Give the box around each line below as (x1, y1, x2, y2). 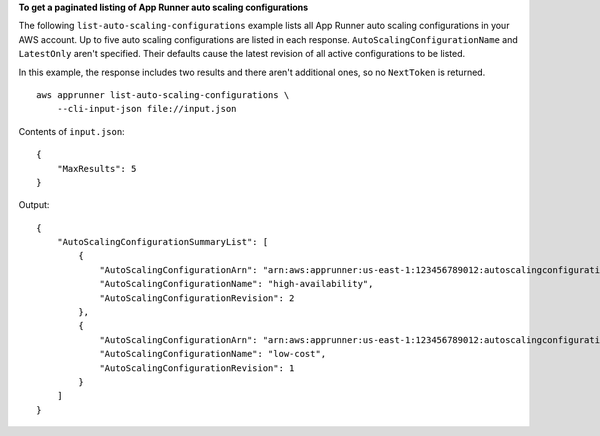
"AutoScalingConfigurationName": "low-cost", (99, 348, 327, 360)
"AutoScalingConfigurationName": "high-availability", (99, 278, 374, 290)
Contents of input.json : (18, 125, 125, 137)
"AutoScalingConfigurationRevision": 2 (99, 292, 295, 304)
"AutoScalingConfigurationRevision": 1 (99, 362, 295, 374)
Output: (18, 199, 50, 211)
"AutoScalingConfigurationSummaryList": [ (56, 236, 269, 248)
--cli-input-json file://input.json (56, 103, 237, 115)
